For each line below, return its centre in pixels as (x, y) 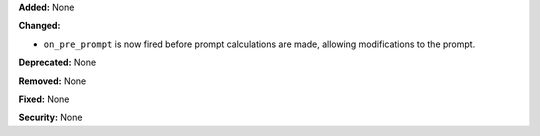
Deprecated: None (57, 62)
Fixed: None (44, 99)
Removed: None (52, 81)
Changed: (39, 26)
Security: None (50, 117)
